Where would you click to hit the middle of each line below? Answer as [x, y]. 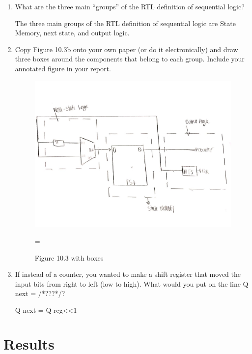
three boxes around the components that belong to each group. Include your [130, 59]
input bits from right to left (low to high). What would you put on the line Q [132, 283]
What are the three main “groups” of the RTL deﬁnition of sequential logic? [130, 6]
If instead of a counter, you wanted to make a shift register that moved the [128, 274]
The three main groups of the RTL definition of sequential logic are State [125, 23]
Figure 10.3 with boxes [69, 257]
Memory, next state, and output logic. [72, 33]
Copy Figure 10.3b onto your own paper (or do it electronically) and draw [126, 49]
